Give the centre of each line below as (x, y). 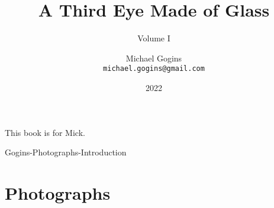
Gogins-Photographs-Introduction (66, 152)
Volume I (154, 38)
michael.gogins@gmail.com (154, 69)
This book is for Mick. (45, 132)
